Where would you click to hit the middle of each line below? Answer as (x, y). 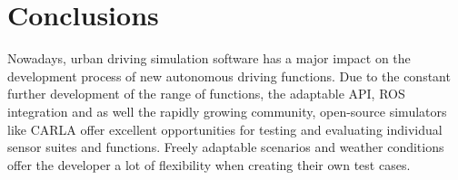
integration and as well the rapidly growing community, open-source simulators (227, 111)
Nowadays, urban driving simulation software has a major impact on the (209, 58)
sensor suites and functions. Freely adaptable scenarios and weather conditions (226, 147)
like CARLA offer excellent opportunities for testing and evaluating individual (225, 129)
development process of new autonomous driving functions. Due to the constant (229, 76)
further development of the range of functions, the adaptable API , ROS (206, 94)
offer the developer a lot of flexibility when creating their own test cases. (209, 164)
